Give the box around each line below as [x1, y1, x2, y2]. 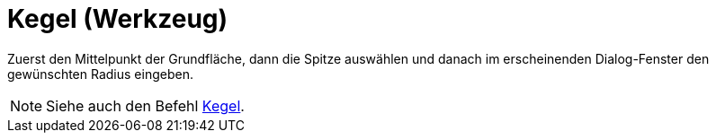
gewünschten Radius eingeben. [7, 66, 193, 82]
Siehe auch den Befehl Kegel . [46, 96, 245, 115]
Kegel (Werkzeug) [7, 4, 228, 34]
